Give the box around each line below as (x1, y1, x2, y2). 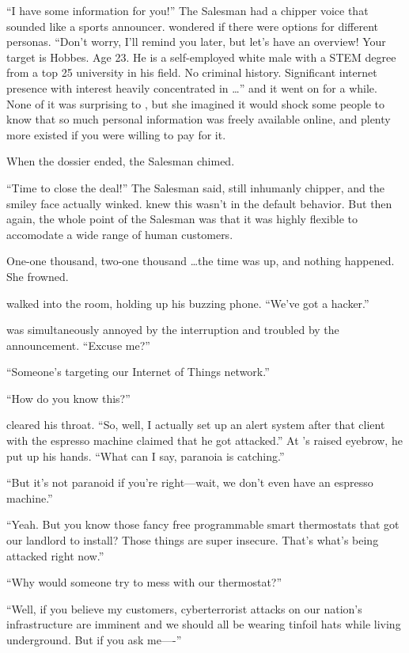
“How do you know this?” (6, 389, 131, 406)
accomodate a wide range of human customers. (6, 226, 233, 242)
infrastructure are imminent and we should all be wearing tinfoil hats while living (6, 616, 401, 632)
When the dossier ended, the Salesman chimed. (6, 153, 235, 169)
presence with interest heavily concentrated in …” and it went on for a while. (6, 79, 377, 96)
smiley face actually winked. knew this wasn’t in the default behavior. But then (6, 195, 392, 211)
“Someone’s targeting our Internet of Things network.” (6, 363, 270, 380)
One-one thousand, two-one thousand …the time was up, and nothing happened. (6, 252, 395, 269)
